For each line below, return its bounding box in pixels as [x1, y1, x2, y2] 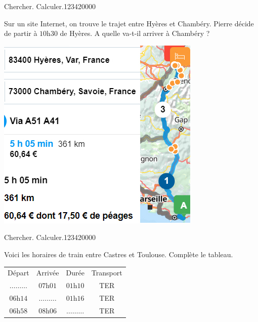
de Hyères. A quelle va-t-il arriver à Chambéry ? [60, 28, 210, 38]
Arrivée [36, 267, 59, 278]
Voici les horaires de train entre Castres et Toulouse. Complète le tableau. [4, 249, 233, 259]
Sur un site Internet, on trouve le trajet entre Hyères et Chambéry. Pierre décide [4, 18, 254, 28]
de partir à [4, 28, 37, 38]
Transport [91, 267, 122, 278]
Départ [8, 267, 29, 278]
